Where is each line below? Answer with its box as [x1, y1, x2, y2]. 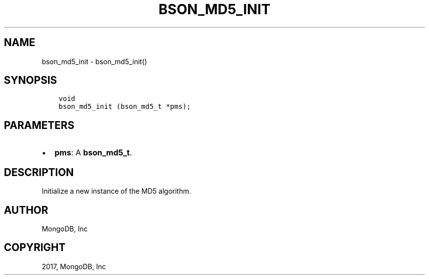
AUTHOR [4, 203, 48, 216]
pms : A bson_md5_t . [54, 148, 132, 158]
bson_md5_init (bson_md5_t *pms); [58, 102, 191, 111]
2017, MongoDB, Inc [42, 262, 106, 271]
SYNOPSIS [4, 74, 57, 87]
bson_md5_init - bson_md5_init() [42, 57, 147, 66]
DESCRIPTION [4, 166, 74, 178]
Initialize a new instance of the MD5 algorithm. [42, 187, 191, 196]
